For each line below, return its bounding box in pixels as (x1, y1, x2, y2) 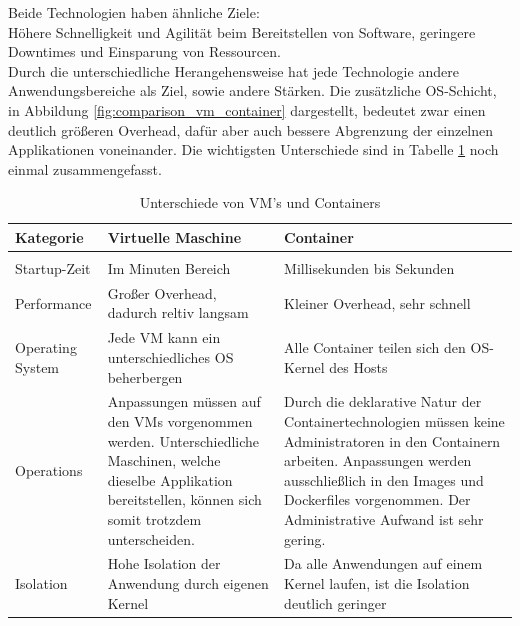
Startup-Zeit (15, 258, 91, 279)
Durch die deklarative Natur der (284, 391, 482, 412)
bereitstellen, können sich (107, 489, 262, 510)
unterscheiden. (107, 528, 195, 549)
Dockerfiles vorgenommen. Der (284, 489, 471, 510)
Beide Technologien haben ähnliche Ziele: (8, 2, 260, 22)
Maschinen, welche (107, 450, 221, 471)
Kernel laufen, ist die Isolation (284, 572, 470, 593)
